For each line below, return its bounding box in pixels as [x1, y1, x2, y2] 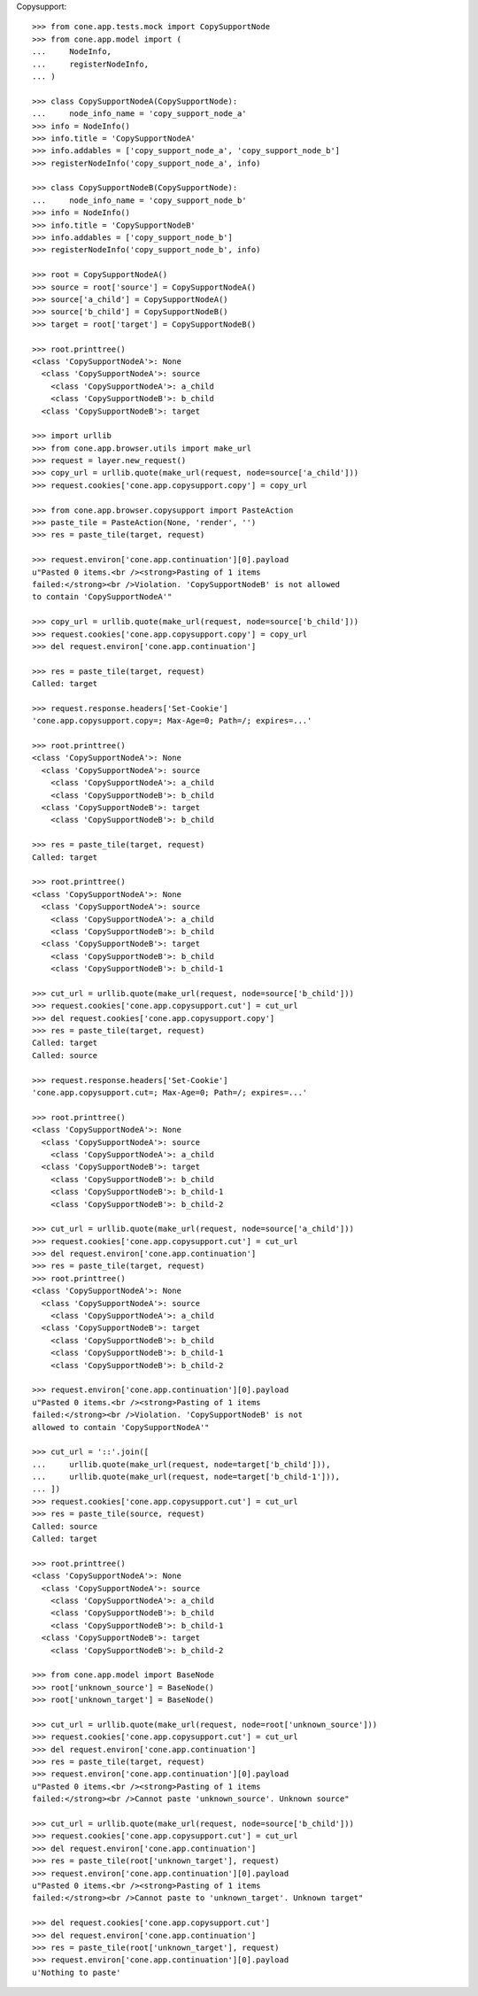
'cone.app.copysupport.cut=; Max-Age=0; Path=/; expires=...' [32, 1087, 308, 1097]
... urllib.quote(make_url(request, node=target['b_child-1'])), [32, 1472, 341, 1482]
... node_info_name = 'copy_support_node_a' [32, 109, 247, 119]
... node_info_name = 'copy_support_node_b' [32, 195, 247, 205]
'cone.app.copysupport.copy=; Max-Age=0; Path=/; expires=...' [32, 716, 312, 726]
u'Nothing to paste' [32, 1967, 121, 1977]
